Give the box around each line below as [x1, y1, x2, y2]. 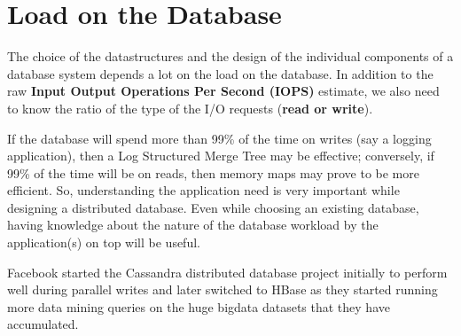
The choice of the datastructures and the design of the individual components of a [7, 47, 454, 66]
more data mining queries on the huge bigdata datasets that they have [7, 297, 390, 316]
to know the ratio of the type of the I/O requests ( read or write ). [7, 98, 373, 117]
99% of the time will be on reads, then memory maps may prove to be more [7, 163, 419, 182]
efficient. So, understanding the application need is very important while [7, 181, 400, 199]
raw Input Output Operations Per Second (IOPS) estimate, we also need [7, 82, 440, 100]
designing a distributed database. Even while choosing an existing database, [7, 198, 419, 216]
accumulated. [7, 315, 79, 333]
